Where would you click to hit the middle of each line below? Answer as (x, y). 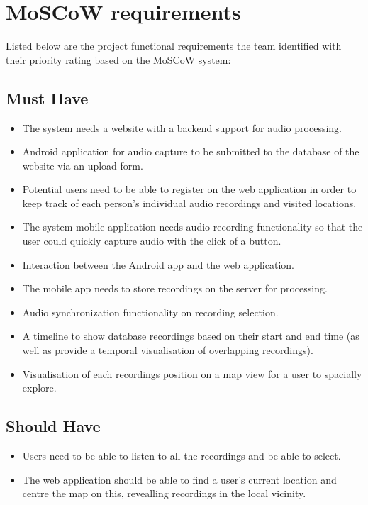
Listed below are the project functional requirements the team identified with (174, 46)
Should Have (53, 426)
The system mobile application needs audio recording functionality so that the (193, 227)
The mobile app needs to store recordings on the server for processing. (175, 288)
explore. (39, 388)
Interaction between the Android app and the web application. (158, 264)
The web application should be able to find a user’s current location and (179, 479)
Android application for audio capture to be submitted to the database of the (191, 151)
